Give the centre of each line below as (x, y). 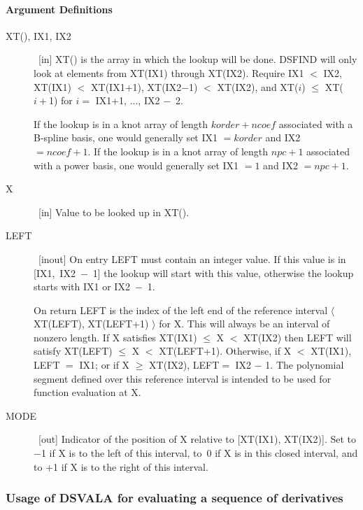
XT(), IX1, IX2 (38, 35)
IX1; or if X (105, 365)
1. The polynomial (305, 365)
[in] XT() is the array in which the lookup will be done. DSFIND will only (198, 59)
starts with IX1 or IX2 (82, 286)
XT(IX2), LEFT (184, 365)
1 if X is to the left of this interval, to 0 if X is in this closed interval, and (199, 453)
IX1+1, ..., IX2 (128, 100)
